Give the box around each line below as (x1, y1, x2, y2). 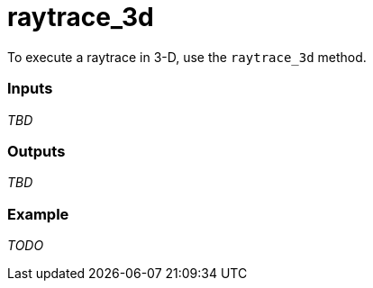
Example (7, 204, 69, 223)
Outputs (7, 141, 66, 160)
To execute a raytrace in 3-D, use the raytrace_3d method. (7, 49, 367, 65)
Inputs (7, 79, 53, 98)
